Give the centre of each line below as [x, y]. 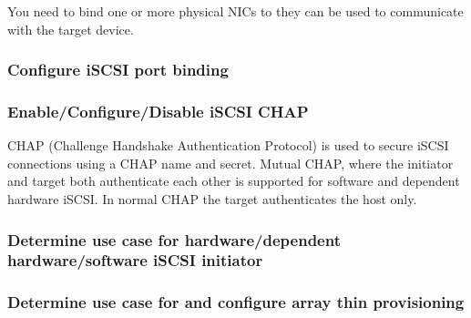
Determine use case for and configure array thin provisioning [236, 302]
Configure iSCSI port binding [118, 70]
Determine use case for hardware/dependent [174, 239]
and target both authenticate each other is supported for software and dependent [234, 181]
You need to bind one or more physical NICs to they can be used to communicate [235, 11]
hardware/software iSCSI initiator [135, 260]
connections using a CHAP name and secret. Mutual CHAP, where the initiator [230, 163]
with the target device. [71, 29]
